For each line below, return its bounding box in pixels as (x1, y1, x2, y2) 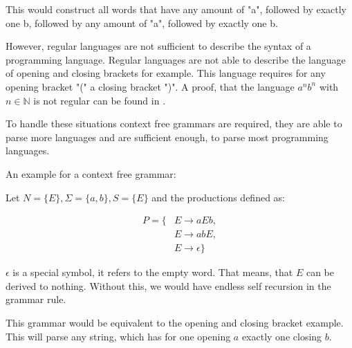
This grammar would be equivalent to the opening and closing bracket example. (6, 315, 344, 329)
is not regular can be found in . (33, 93, 166, 107)
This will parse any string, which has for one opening (6, 329, 231, 343)
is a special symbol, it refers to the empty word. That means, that (12, 265, 293, 280)
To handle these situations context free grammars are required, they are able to (6, 116, 342, 131)
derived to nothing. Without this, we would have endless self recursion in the (6, 278, 331, 293)
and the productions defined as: (151, 190, 286, 204)
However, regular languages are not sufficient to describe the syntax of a (6, 39, 311, 53)
